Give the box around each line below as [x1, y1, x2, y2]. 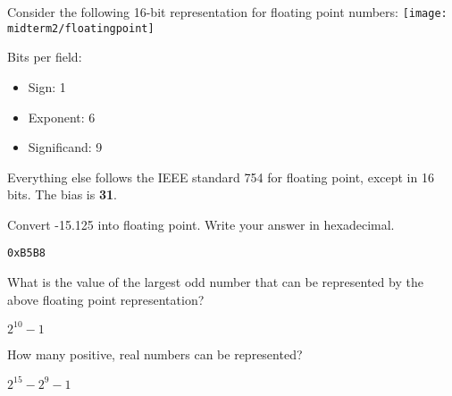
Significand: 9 [28, 138, 103, 156]
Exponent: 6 [28, 107, 96, 126]
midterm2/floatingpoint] [7, 21, 155, 35]
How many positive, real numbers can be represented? [7, 344, 303, 363]
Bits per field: [7, 47, 82, 66]
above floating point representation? [7, 290, 205, 308]
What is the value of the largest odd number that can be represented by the [7, 273, 423, 291]
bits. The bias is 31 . [7, 185, 117, 204]
